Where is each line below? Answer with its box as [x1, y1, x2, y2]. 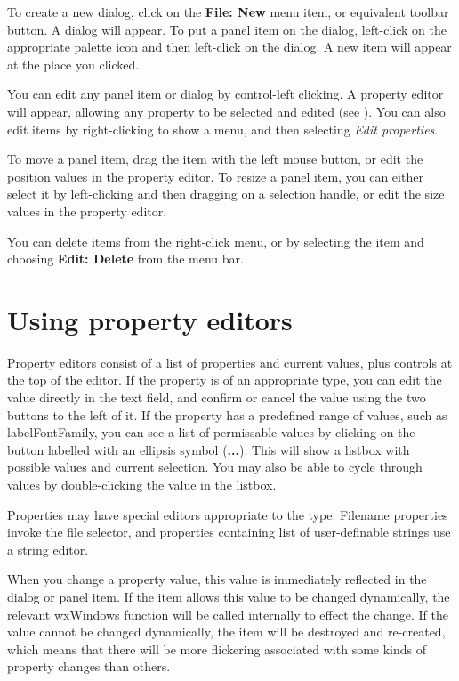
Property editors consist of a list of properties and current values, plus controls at [7, 353, 453, 371]
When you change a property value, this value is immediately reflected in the [7, 570, 427, 588]
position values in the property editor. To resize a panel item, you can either [7, 166, 423, 185]
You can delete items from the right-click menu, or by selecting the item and [7, 231, 424, 250]
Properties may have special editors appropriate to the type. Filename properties [7, 505, 448, 523]
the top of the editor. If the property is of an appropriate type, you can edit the [7, 370, 442, 389]
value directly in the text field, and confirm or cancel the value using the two [7, 388, 426, 407]
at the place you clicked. [7, 54, 140, 73]
